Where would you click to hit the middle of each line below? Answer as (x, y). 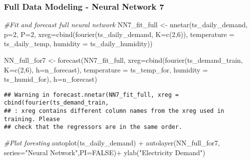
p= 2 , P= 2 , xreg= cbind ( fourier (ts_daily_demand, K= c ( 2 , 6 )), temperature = (119, 34)
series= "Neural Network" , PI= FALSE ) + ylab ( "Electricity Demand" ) (105, 152)
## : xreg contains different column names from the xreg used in (114, 111)
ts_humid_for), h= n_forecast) (51, 79)
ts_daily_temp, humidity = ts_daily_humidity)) (78, 44)
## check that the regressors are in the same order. (93, 127)
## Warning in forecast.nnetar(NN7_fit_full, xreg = (91, 95)
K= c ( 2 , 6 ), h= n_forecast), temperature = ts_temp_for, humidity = (106, 69)
